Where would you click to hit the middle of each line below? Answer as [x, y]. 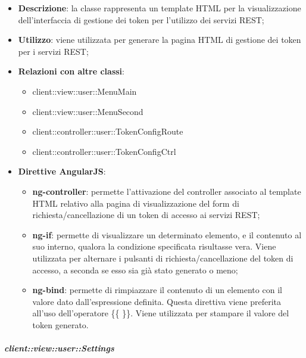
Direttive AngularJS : [62, 171]
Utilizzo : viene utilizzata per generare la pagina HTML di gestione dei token [160, 40]
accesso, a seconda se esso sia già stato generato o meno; [135, 270]
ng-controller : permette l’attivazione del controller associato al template [167, 191]
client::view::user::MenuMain [85, 91]
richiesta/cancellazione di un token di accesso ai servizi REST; [146, 215]
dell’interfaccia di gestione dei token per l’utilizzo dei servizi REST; [141, 19]
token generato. [60, 324]
